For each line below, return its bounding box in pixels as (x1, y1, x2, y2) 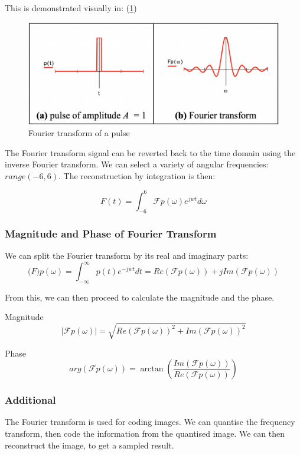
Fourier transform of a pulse (28, 127, 130, 139)
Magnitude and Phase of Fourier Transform (5, 226, 217, 240)
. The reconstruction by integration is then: (58, 169, 216, 182)
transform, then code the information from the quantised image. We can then (5, 427, 285, 440)
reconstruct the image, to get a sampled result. (5, 438, 174, 451)
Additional (5, 393, 56, 407)
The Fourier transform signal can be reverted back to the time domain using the (5, 146, 296, 159)
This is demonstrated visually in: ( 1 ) (5, 2, 137, 14)
